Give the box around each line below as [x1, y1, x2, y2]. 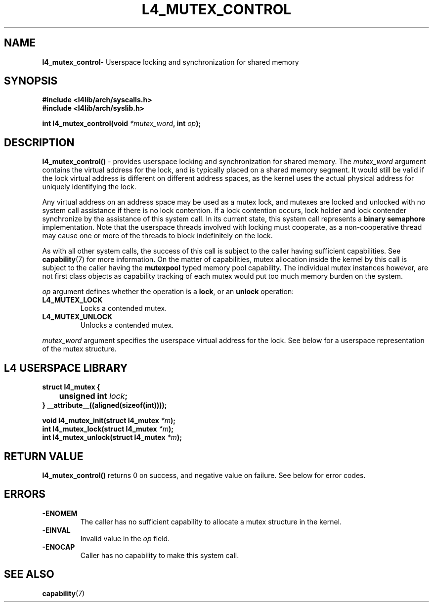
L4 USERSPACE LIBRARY [4, 361, 128, 374]
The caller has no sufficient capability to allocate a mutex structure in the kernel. [80, 517, 342, 526]
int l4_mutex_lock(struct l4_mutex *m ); [42, 425, 173, 433]
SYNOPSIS [4, 75, 58, 87]
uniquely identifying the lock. [42, 182, 136, 191]
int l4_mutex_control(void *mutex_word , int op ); [42, 119, 201, 128]
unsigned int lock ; [59, 391, 128, 401]
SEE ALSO [4, 568, 54, 581]
